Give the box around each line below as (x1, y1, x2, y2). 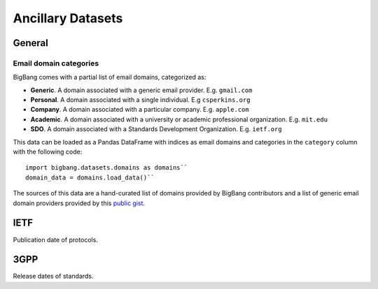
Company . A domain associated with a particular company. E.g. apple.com (30, 105, 249, 114)
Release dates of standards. (13, 272, 94, 281)
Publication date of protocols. (13, 235, 98, 244)
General (13, 37, 49, 49)
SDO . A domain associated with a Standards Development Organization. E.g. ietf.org (30, 125, 283, 133)
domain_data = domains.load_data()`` (25, 173, 155, 181)
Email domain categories (13, 58, 99, 68)
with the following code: (13, 147, 83, 156)
